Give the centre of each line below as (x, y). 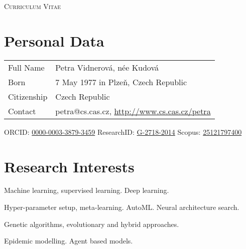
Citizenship (28, 96)
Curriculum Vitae (33, 6)
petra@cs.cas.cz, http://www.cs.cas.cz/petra (133, 111)
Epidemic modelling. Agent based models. (69, 241)
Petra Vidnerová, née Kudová (107, 67)
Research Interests (69, 166)
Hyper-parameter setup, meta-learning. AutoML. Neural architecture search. (122, 207)
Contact (22, 111)
